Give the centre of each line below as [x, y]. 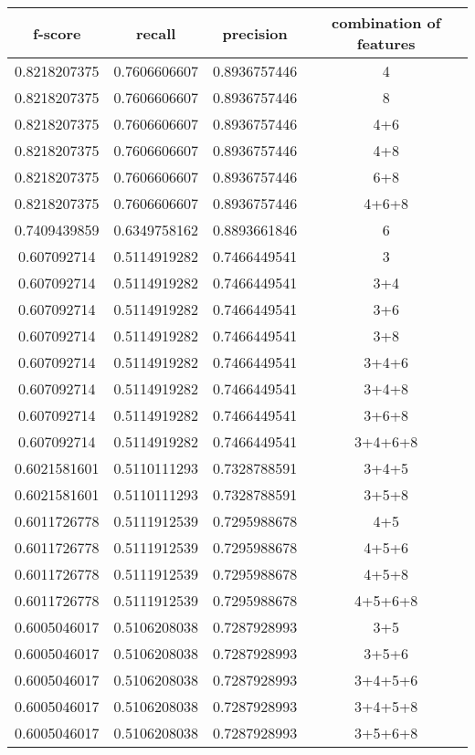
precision [255, 33]
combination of [386, 22]
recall [156, 33]
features [386, 43]
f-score [57, 33]
